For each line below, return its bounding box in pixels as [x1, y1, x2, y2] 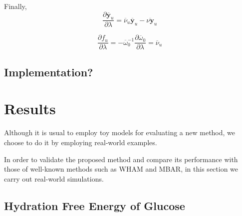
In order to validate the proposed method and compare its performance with [4, 154, 238, 164]
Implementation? [4, 64, 93, 79]
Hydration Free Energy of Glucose [4, 198, 185, 213]
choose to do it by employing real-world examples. [4, 137, 157, 147]
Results [4, 98, 56, 119]
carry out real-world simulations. [4, 173, 104, 184]
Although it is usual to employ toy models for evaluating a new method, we [4, 127, 236, 138]
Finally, [4, 1, 27, 11]
